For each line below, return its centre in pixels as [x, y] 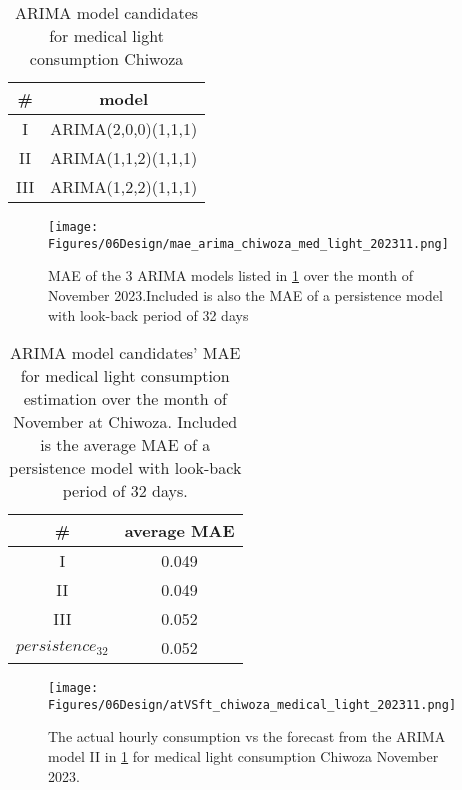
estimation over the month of [125, 399]
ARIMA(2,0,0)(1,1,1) [124, 128]
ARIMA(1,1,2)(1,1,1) [124, 157]
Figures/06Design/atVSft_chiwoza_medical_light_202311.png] [252, 704]
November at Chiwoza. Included [125, 422]
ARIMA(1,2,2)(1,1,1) [124, 186]
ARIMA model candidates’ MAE [125, 353]
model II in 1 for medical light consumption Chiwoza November [243, 756]
